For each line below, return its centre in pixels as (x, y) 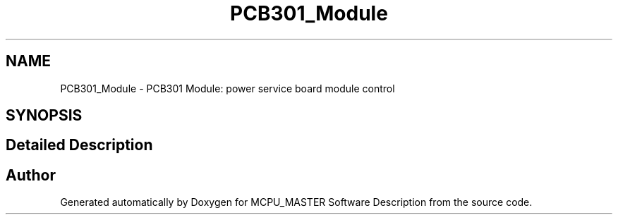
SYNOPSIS (44, 116)
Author (31, 175)
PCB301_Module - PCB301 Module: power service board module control (228, 88)
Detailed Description (79, 145)
